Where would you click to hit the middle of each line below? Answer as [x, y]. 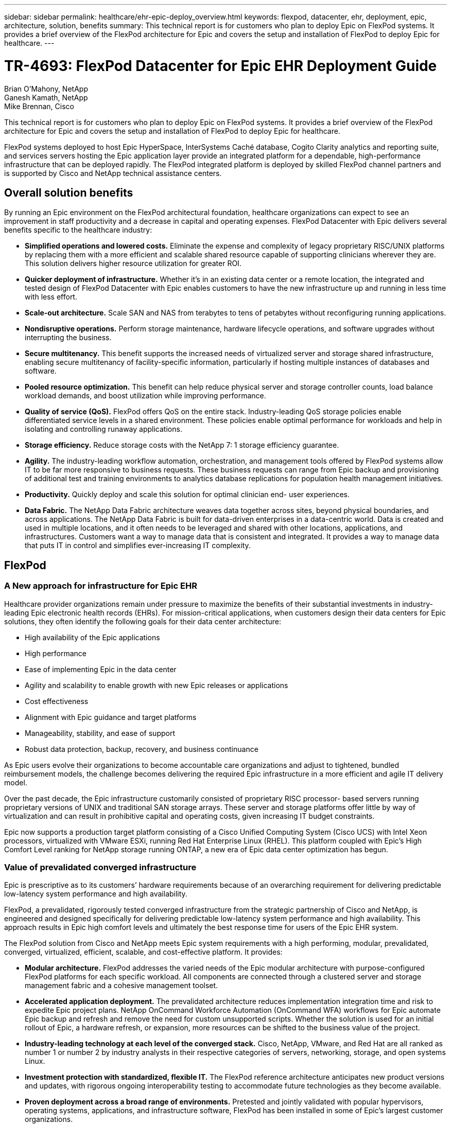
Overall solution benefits [69, 192]
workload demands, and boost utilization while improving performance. [145, 396]
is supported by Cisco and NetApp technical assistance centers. [113, 173]
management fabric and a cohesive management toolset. [122, 986]
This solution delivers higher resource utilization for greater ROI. [133, 264]
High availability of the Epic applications [92, 637]
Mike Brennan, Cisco [39, 106]
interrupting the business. [68, 338]
